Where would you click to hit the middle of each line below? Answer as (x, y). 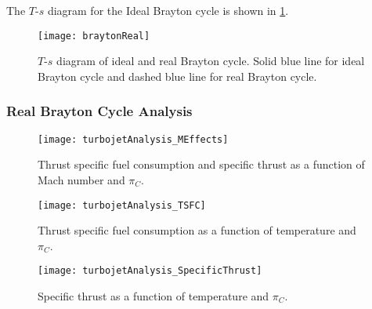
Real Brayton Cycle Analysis (99, 111)
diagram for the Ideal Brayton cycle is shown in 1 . (168, 10)
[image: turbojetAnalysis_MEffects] (133, 139)
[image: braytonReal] (94, 36)
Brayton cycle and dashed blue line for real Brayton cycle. (177, 76)
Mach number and (81, 179)
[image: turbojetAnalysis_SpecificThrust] (150, 271)
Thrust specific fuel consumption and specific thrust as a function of (201, 164)
